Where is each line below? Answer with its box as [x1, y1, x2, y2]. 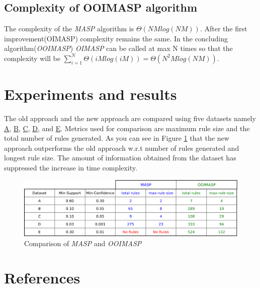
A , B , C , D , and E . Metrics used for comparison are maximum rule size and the [4, 123, 250, 133]
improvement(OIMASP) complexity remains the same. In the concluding [4, 33, 228, 43]
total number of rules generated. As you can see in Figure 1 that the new [4, 133, 229, 143]
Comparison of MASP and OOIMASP [24, 238, 142, 248]
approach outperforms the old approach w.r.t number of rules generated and [4, 142, 239, 153]
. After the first [200, 23, 247, 34]
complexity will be [4, 52, 60, 63]
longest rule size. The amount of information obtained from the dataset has [4, 152, 236, 163]
